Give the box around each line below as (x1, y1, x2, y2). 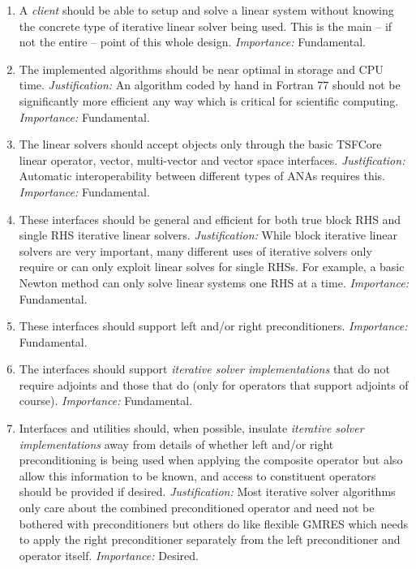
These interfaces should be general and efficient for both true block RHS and (19, 210, 401, 227)
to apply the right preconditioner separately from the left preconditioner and (19, 531, 401, 548)
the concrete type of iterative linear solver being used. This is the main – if (19, 17, 392, 34)
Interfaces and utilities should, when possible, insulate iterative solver (19, 420, 364, 437)
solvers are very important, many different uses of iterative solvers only (19, 242, 372, 259)
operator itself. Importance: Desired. (19, 546, 199, 563)
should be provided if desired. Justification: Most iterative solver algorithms (19, 483, 396, 500)
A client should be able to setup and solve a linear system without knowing (19, 2, 394, 18)
